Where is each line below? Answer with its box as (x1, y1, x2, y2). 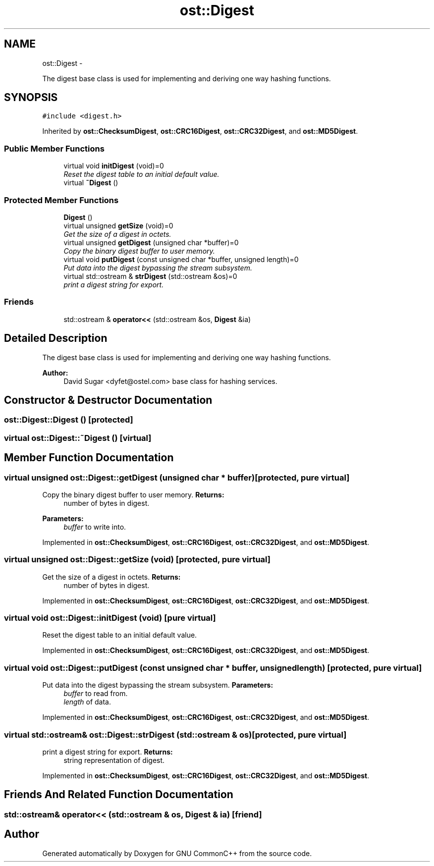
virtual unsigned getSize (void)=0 (63, 221, 173, 230)
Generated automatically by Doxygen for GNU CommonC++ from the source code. (42, 849, 312, 858)
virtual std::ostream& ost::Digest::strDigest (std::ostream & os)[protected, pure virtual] (4, 729, 347, 740)
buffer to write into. (63, 522, 126, 531)
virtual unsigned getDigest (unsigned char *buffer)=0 (63, 238, 239, 247)
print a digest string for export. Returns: (42, 747, 173, 756)
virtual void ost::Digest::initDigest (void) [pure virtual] (4, 613, 216, 623)
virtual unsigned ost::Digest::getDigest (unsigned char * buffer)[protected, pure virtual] (4, 472, 350, 483)
